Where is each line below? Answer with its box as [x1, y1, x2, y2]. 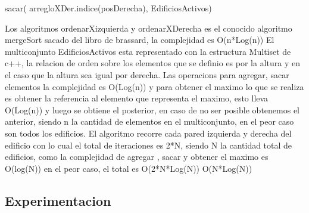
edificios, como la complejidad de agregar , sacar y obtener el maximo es [5, 150, 269, 163]
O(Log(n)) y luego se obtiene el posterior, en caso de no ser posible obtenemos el [5, 103, 299, 116]
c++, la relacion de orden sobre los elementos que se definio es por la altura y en [5, 57, 300, 69]
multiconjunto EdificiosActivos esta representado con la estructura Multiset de [5, 45, 291, 57]
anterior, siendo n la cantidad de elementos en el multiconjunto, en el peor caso [5, 115, 294, 128]
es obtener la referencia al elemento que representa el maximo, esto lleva [5, 92, 269, 104]
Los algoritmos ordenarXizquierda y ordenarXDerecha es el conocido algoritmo [5, 21, 292, 34]
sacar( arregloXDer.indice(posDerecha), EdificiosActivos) [5, 2, 212, 14]
